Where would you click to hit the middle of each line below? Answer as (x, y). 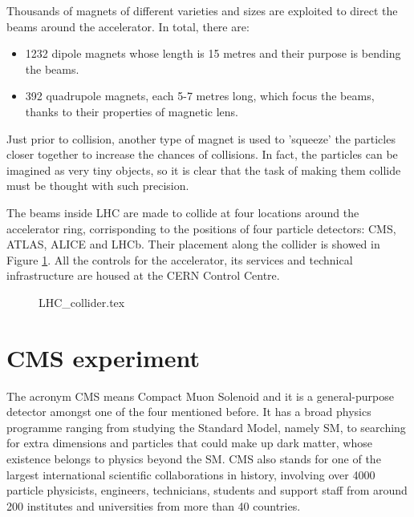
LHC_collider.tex (82, 302)
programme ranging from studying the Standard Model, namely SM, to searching (206, 427)
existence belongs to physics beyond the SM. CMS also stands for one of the (194, 458)
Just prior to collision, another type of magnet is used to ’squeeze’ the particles (201, 138)
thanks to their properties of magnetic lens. (132, 111)
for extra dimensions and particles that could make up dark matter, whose (189, 443)
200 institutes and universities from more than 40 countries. (154, 505)
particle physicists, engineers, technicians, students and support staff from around (207, 490)
